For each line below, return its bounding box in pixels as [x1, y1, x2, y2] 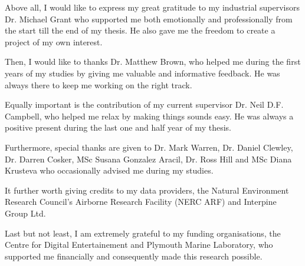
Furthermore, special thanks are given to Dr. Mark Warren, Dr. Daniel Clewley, [5, 141, 293, 153]
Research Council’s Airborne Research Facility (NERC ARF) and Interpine [5, 195, 277, 208]
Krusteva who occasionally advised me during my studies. [5, 164, 214, 177]
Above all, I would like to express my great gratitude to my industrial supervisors [5, 1, 300, 13]
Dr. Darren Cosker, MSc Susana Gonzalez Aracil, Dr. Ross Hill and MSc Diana [5, 152, 292, 165]
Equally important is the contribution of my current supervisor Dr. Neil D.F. [5, 98, 284, 111]
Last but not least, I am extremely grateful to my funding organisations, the [5, 227, 281, 239]
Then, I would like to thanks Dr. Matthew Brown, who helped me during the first [5, 55, 301, 68]
